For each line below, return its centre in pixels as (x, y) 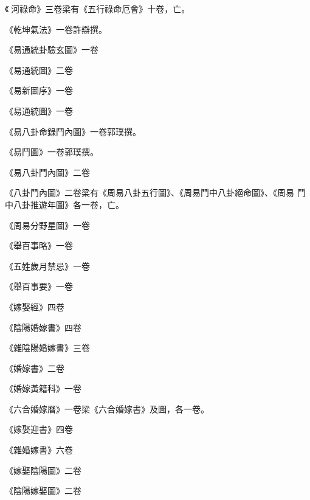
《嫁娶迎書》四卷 (39, 429)
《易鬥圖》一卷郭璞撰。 (52, 152)
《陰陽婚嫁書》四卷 (43, 327)
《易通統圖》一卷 (39, 110)
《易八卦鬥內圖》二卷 (47, 172)
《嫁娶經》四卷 (35, 306)
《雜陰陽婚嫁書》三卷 (47, 348)
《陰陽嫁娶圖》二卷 (43, 491)
